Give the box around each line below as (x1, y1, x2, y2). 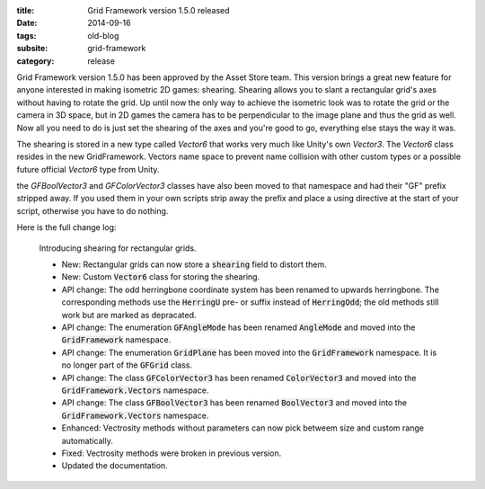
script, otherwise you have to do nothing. (16, 205, 169, 216)
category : (16, 55, 55, 67)
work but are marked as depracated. (61, 309, 197, 320)
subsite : (16, 43, 48, 54)
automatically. (61, 435, 114, 446)
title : (16, 5, 35, 15)
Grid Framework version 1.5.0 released (87, 5, 230, 15)
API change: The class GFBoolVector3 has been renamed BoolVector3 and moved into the (61, 397, 408, 408)
